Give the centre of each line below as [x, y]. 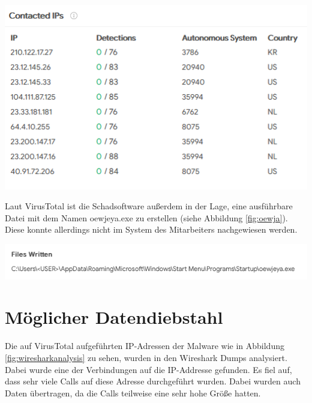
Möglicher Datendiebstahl [114, 317]
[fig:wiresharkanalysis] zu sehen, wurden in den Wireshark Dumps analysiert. [146, 357]
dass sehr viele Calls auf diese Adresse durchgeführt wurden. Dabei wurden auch [153, 381]
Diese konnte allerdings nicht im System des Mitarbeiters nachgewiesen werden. [151, 229]
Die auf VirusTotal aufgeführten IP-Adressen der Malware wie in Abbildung [145, 346]
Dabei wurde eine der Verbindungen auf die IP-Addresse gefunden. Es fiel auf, [148, 369]
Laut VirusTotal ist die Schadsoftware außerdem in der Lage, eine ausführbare [149, 206]
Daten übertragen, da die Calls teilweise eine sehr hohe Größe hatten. [133, 393]
